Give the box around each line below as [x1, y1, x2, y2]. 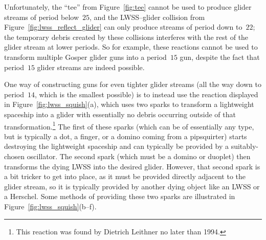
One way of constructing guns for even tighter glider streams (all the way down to [4, 79, 261, 90]
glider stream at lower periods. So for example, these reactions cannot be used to [4, 41, 258, 52]
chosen [4, 150, 25, 161]
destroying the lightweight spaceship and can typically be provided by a [4, 141, 229, 151]
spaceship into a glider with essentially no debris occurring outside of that [4, 108, 236, 119]
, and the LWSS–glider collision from [90, 11, 205, 22]
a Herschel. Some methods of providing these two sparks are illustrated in [4, 191, 235, 202]
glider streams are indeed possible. [37, 61, 145, 72]
